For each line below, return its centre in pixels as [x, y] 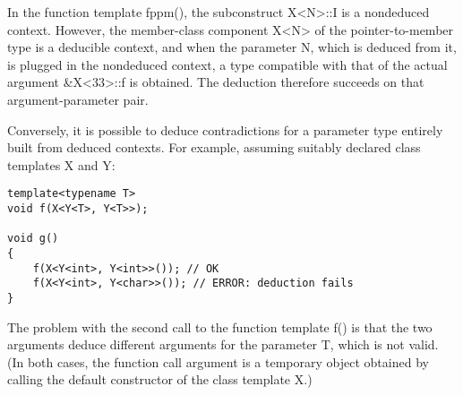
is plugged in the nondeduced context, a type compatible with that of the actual [227, 64]
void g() [33, 239]
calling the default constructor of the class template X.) [160, 379]
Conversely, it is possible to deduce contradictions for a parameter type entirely [225, 129]
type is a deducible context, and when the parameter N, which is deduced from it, [232, 47]
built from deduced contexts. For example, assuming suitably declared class [214, 147]
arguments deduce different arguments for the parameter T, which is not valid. [223, 344]
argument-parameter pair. [78, 99]
